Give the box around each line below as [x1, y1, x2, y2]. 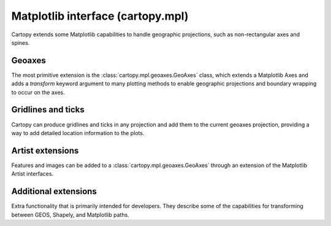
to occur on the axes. [11, 88, 65, 96]
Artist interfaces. [11, 170, 54, 177]
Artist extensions [11, 145, 79, 156]
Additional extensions [11, 186, 97, 197]
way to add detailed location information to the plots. [11, 129, 145, 136]
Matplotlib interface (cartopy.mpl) [11, 9, 189, 23]
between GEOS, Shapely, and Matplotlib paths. [11, 211, 130, 218]
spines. [11, 39, 30, 46]
